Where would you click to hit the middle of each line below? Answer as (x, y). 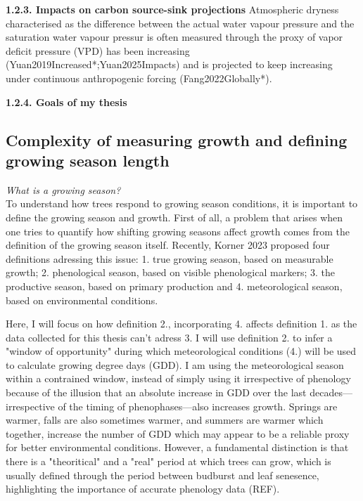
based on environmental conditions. (82, 300)
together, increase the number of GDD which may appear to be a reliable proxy (178, 433)
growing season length (88, 160)
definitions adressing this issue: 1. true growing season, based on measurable (170, 258)
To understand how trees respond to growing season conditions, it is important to (182, 203)
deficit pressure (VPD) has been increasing (98, 50)
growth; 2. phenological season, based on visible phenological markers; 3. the (170, 272)
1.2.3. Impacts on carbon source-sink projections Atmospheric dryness (172, 9)
